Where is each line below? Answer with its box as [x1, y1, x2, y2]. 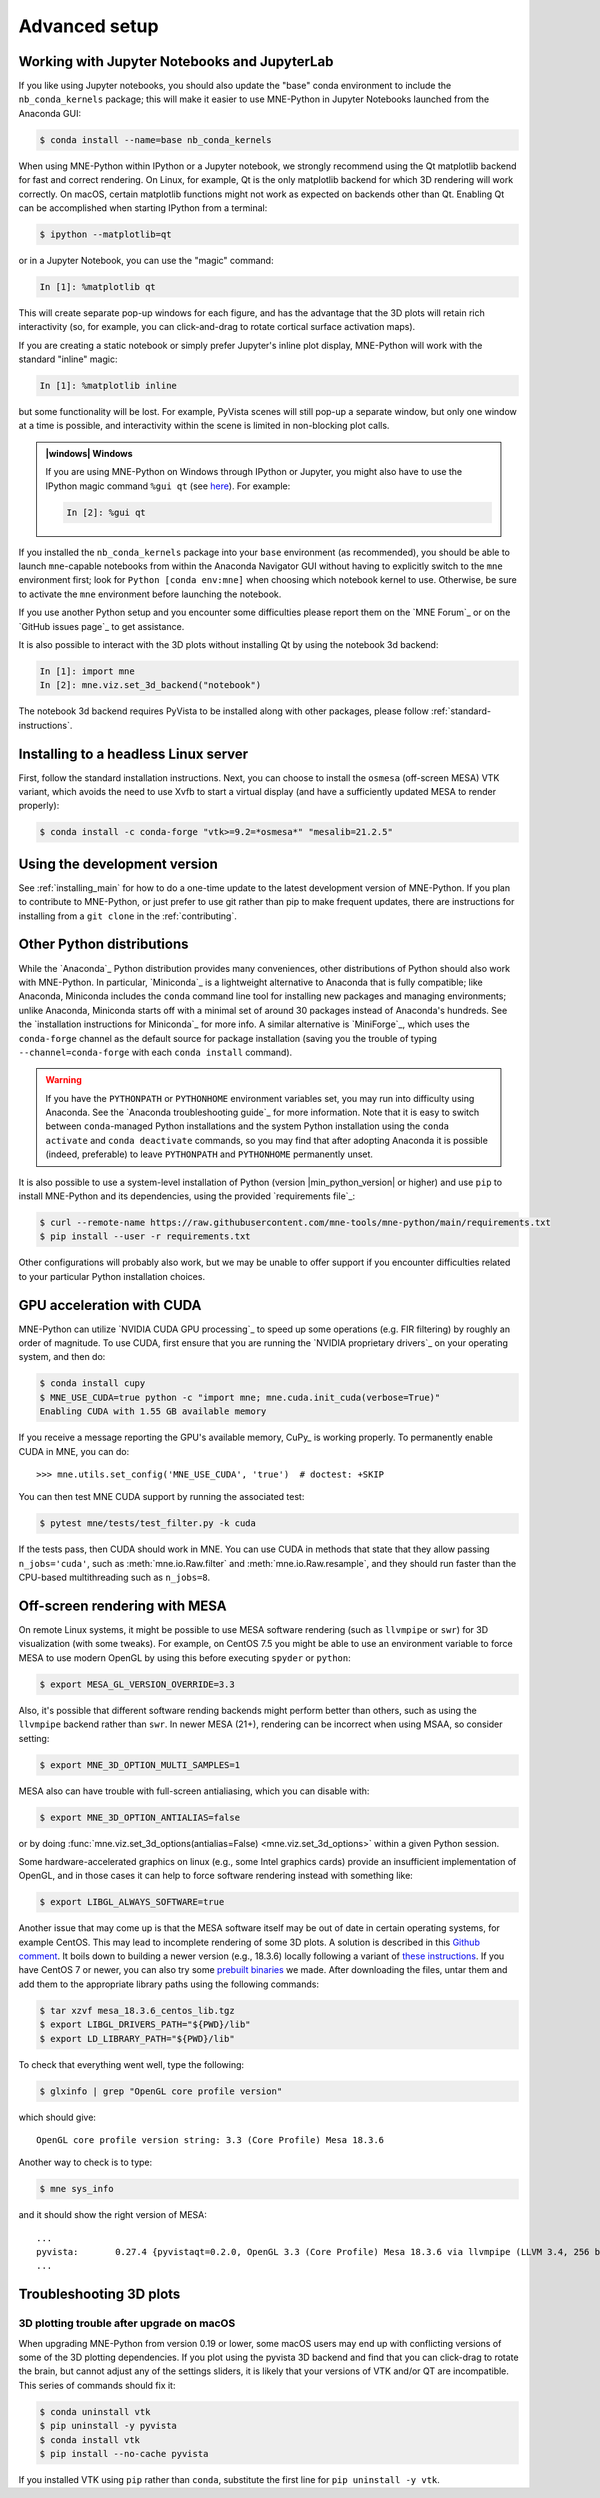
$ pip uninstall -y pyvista [39, 2420, 177, 2432]
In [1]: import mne [39, 665, 135, 677]
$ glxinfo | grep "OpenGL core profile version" [39, 2085, 283, 2097]
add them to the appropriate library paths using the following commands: [18, 1978, 320, 1990]
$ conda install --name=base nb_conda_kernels [39, 134, 272, 145]
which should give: [18, 2111, 97, 2123]
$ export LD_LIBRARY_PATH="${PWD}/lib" [39, 2033, 235, 2044]
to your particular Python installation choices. [18, 1270, 205, 1282]
